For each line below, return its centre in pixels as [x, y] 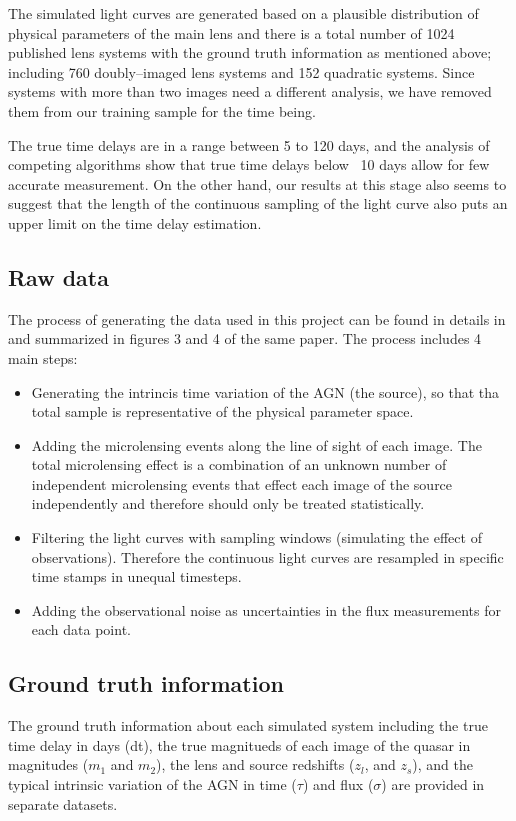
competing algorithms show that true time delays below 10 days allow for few [249, 164]
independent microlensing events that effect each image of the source [242, 483]
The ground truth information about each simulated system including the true [248, 725]
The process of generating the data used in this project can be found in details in [257, 318]
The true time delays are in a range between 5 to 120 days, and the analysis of [249, 144]
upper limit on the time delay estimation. [135, 222]
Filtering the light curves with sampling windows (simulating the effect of [256, 537]
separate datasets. [63, 803]
